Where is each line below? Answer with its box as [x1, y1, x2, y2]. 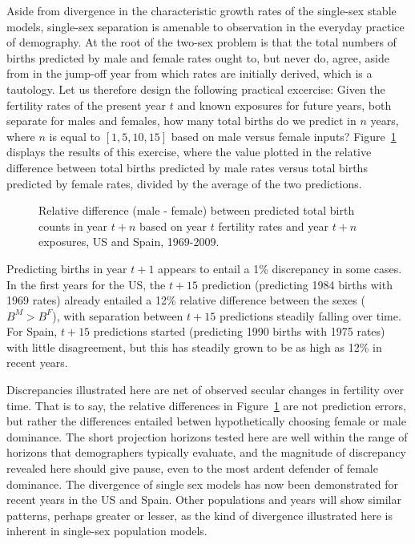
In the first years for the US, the [6, 276, 166, 292]
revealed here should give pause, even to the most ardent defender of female [6, 460, 378, 477]
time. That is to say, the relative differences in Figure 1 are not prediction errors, [6, 397, 406, 413]
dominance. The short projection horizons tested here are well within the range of [6, 428, 408, 445]
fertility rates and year [218, 217, 328, 234]
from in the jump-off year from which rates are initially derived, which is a [6, 65, 373, 82]
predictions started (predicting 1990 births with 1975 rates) [93, 323, 385, 340]
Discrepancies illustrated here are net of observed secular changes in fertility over [6, 381, 404, 398]
